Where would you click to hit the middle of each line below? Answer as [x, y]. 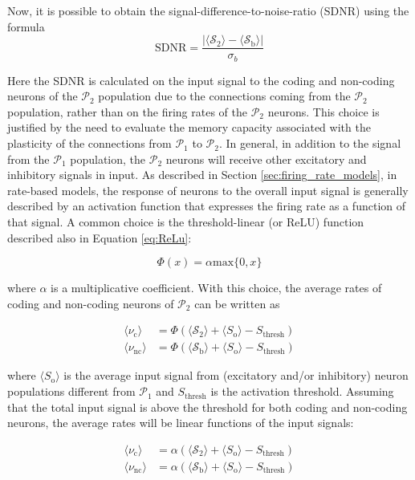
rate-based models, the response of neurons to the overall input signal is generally [208, 190]
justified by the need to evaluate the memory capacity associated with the [189, 127]
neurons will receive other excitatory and [266, 159]
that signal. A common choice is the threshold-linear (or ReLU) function [186, 222]
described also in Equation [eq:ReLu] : [100, 237]
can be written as [237, 303]
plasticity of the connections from [90, 143]
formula [26, 26]
